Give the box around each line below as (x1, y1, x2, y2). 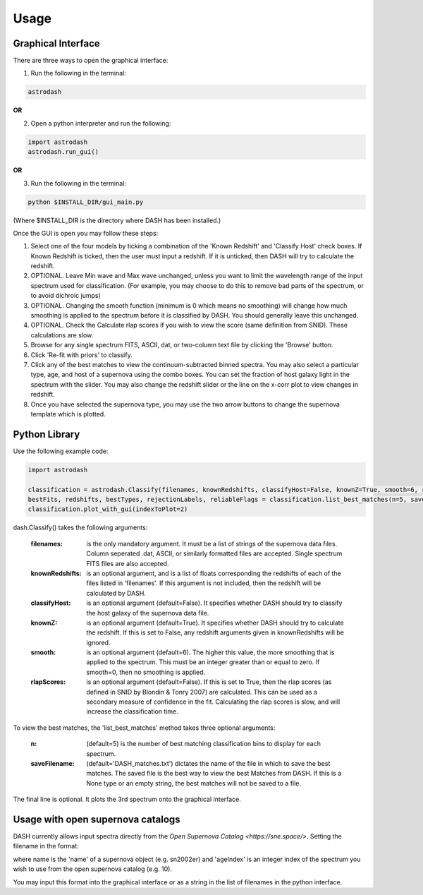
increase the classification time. (86, 707, 179, 716)
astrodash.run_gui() (27, 148, 99, 156)
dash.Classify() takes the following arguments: (13, 523, 148, 532)
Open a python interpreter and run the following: (30, 119, 171, 127)
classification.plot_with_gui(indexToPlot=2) (27, 505, 188, 513)
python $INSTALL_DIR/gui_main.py (27, 198, 144, 206)
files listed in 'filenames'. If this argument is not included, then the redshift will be (86, 579, 321, 587)
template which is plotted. (30, 409, 106, 418)
